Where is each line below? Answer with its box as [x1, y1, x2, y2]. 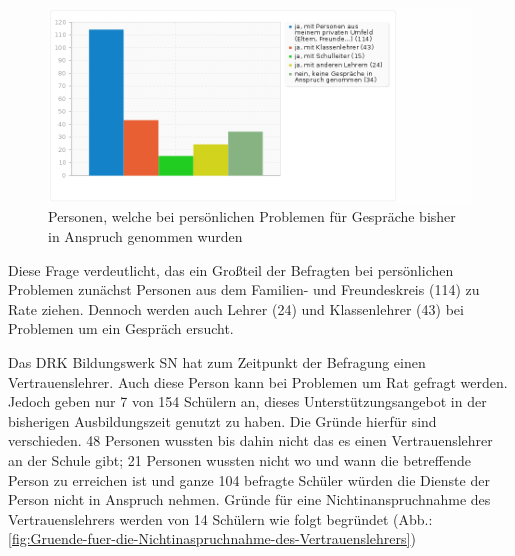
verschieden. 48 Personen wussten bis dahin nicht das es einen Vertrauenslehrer [8, 430, 493, 451]
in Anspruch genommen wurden [48, 226, 243, 247]
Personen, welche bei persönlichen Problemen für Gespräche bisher [48, 206, 456, 227]
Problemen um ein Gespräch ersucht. [8, 318, 234, 339]
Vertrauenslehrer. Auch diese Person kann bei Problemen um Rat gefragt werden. [8, 371, 508, 392]
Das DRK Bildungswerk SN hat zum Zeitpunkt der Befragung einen [8, 351, 426, 372]
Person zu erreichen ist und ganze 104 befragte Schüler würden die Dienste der [8, 469, 490, 490]
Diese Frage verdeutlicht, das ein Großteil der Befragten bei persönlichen [8, 259, 454, 280]
